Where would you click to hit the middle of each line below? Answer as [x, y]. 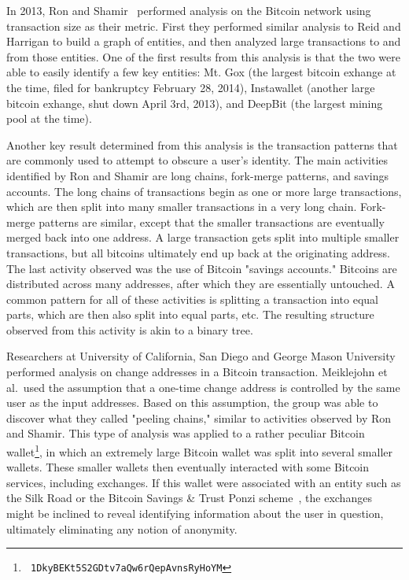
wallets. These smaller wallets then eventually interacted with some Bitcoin [188, 467]
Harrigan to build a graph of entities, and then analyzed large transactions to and [204, 41]
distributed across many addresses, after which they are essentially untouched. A [201, 284]
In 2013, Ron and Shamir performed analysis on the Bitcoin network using [189, 10]
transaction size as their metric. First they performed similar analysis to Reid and [204, 26]
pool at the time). [49, 118]
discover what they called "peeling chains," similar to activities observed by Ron [199, 417]
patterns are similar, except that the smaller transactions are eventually [212, 222]
